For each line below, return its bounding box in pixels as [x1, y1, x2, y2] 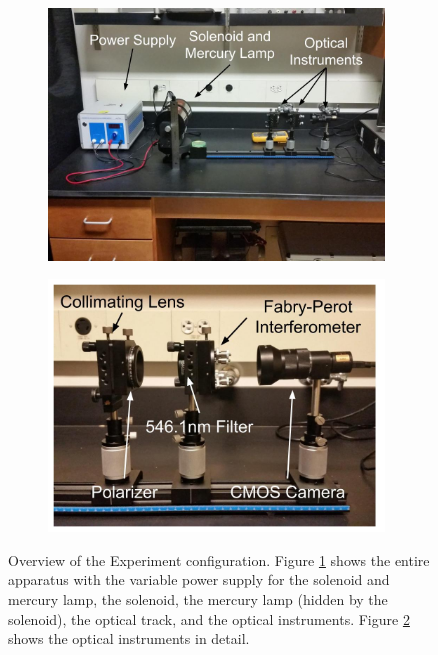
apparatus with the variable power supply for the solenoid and [8, 569, 390, 590]
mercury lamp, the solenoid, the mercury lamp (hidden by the [8, 589, 388, 610]
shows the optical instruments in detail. [8, 628, 250, 649]
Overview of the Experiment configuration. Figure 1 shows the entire [8, 549, 430, 570]
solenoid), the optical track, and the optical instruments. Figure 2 [8, 608, 410, 629]
